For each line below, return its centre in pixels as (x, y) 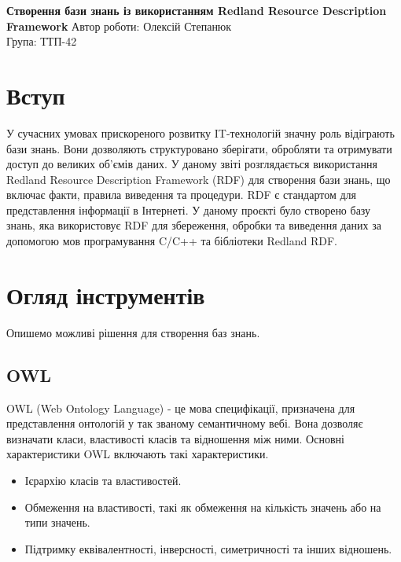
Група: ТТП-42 (42, 41)
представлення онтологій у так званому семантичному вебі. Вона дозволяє (185, 423)
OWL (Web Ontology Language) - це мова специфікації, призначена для (181, 408)
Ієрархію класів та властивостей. (103, 480)
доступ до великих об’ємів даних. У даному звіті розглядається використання (192, 164)
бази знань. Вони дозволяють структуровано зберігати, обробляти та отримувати (199, 148)
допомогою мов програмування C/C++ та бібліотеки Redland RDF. (172, 241)
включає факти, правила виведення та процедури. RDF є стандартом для (181, 195)
